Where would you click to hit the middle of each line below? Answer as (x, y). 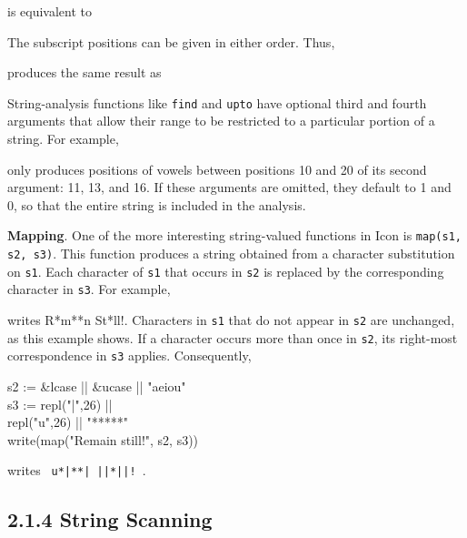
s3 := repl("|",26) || (60, 404)
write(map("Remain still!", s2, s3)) (103, 439)
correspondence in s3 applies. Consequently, (129, 355)
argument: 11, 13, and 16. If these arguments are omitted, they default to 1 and (229, 187)
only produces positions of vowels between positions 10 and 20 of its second (217, 169)
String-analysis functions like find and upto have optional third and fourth (217, 102)
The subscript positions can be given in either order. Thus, (171, 41)
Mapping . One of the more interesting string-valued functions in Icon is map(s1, (234, 235)
